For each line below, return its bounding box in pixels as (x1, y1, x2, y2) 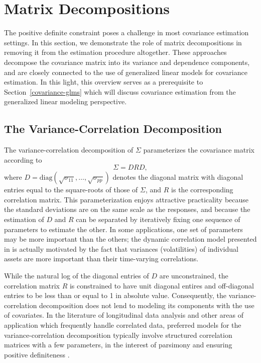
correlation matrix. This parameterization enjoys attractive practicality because (4, 194, 249, 204)
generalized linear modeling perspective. (4, 96, 127, 107)
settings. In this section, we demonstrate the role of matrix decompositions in (4, 37, 242, 47)
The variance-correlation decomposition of (4, 144, 134, 155)
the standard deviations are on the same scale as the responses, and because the (4, 204, 250, 214)
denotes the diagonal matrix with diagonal (112, 172, 243, 182)
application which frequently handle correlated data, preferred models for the (4, 319, 241, 330)
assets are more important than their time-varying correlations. (4, 253, 199, 264)
